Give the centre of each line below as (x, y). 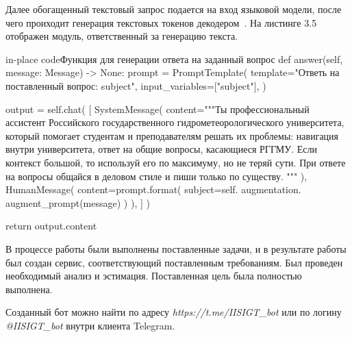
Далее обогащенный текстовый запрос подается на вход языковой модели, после (174, 9)
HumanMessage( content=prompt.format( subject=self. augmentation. (153, 189)
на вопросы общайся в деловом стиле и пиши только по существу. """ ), (156, 176)
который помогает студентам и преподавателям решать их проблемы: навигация (172, 135)
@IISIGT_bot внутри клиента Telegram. (90, 325)
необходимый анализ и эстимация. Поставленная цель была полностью (154, 276)
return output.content (51, 226)
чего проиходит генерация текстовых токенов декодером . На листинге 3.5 (161, 22)
